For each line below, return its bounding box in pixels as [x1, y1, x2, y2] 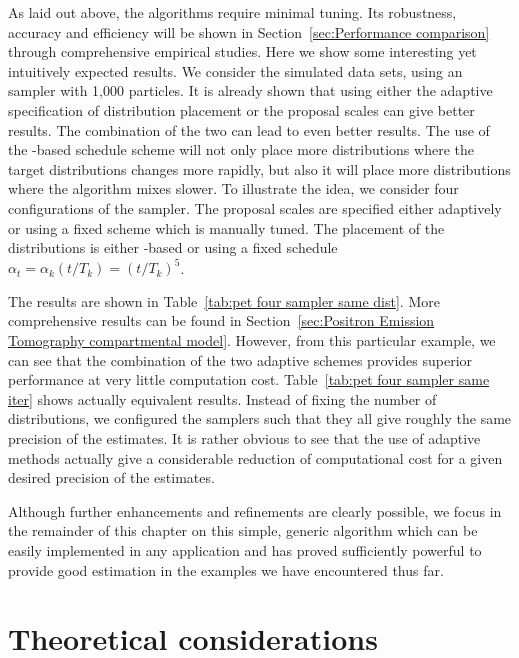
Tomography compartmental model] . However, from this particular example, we [8, 330, 496, 350]
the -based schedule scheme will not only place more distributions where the [8, 139, 474, 160]
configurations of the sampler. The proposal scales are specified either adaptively [8, 197, 502, 218]
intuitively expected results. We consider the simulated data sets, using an [8, 60, 463, 81]
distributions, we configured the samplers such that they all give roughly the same [8, 408, 512, 429]
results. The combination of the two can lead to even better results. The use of [8, 119, 490, 140]
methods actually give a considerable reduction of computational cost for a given [8, 447, 503, 468]
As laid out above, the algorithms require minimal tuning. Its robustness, [8, 2, 457, 22]
